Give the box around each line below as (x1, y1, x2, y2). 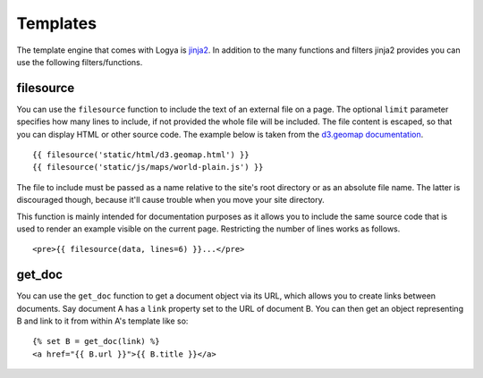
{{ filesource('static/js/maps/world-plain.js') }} (32, 162, 264, 172)
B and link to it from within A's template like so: (16, 315, 189, 326)
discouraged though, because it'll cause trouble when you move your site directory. (16, 195, 326, 206)
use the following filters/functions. (16, 56, 143, 67)
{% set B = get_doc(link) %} (32, 336, 160, 347)
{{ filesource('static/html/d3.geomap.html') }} (32, 150, 250, 160)
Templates (16, 13, 97, 33)
